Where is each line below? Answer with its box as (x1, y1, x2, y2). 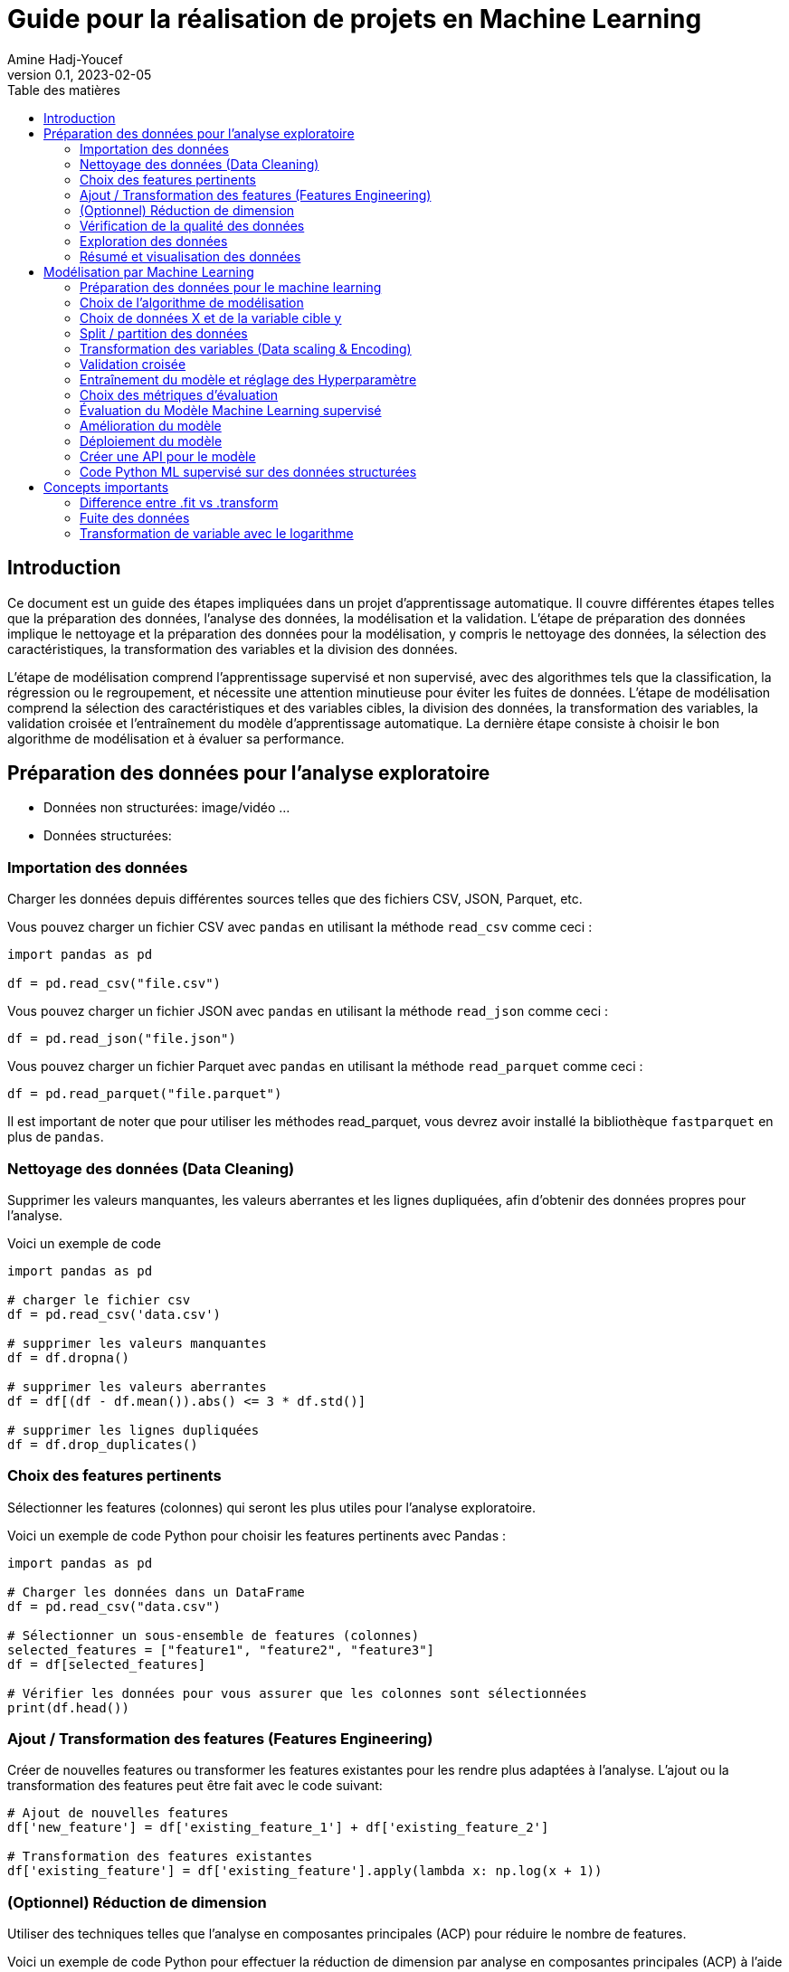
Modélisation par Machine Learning (43, 263, 254, 280)
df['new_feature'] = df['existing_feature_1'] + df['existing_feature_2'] (7, 1820, 549, 1835)
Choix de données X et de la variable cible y (80, 309, 342, 326)
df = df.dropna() (7, 1350, 129, 1365)
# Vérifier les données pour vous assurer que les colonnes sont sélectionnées (7, 1685, 587, 1701)
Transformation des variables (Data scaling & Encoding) (80, 340, 412, 356)
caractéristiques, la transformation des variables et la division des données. (7, 640, 458, 657)
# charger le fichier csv (7, 1292, 191, 1307)
